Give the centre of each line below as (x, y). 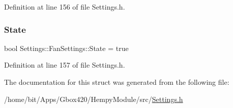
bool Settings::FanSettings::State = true (66, 48)
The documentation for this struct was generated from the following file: (117, 82)
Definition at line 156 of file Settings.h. (65, 7)
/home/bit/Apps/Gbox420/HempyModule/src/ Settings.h (94, 99)
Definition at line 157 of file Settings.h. (65, 65)
